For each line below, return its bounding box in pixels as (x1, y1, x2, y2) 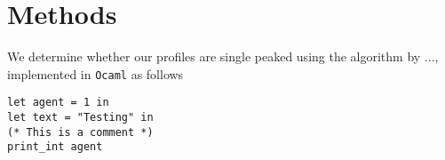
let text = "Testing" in (7, 111, 154, 124)
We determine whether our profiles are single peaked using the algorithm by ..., (7, 47, 439, 66)
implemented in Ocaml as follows (7, 64, 184, 83)
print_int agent (7, 140, 103, 154)
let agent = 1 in (7, 96, 109, 109)
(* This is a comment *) (7, 125, 154, 139)
